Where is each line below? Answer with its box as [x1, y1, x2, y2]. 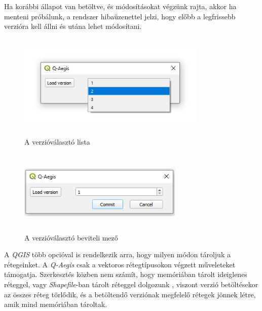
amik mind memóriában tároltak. [4, 299, 107, 309]
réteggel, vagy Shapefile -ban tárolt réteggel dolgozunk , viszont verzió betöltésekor [4, 279, 258, 289]
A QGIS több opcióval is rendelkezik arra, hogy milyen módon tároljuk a [4, 249, 231, 260]
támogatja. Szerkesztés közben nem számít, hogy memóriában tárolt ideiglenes [4, 269, 247, 280]
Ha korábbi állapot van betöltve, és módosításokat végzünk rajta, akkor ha [4, 1, 237, 11]
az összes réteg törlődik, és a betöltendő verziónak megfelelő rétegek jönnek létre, [4, 289, 256, 299]
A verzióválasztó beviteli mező [24, 232, 118, 243]
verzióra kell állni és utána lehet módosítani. [4, 21, 142, 31]
